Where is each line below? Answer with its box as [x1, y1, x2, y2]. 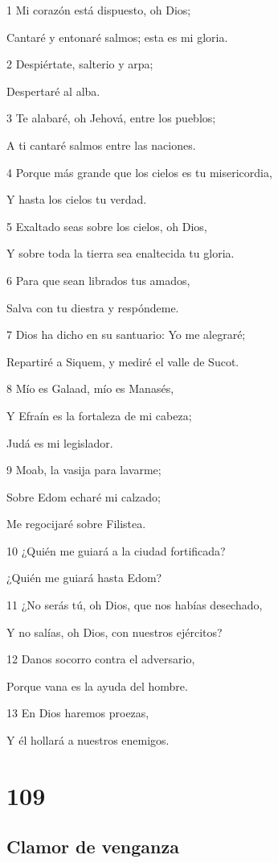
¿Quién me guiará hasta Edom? [6, 569, 162, 586]
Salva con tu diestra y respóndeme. [6, 299, 179, 316]
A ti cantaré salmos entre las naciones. [6, 136, 196, 153]
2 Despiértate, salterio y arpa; [6, 56, 153, 72]
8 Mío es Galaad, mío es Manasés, [6, 380, 174, 397]
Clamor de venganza [6, 834, 179, 859]
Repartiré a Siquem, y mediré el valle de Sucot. [6, 353, 239, 370]
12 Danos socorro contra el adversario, [6, 650, 195, 667]
